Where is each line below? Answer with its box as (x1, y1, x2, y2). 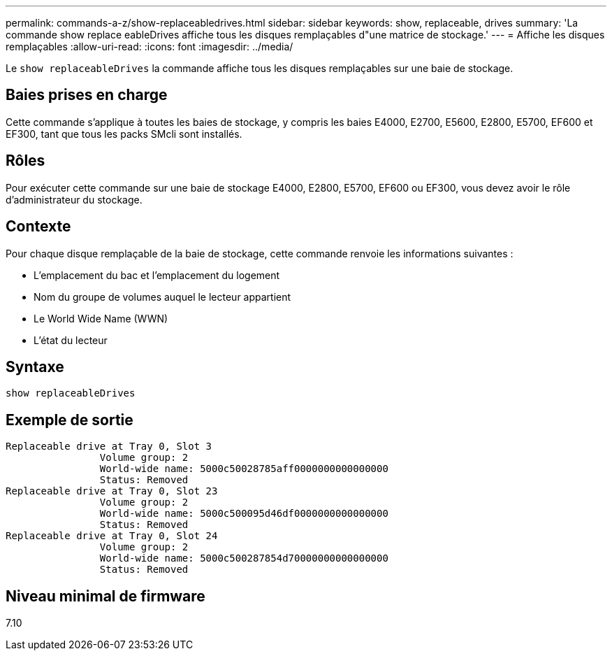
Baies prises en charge (6, 86, 168, 104)
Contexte (6, 218, 71, 236)
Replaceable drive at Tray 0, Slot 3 (6, 441, 212, 452)
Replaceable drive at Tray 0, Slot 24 (6, 530, 218, 542)
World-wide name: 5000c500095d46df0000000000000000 (99, 508, 388, 520)
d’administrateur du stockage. (6, 193, 143, 206)
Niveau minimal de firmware (6, 587, 205, 605)
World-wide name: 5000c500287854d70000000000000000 (99, 552, 388, 564)
